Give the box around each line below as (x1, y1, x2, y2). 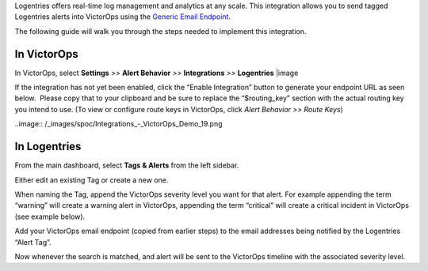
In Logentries (14, 140, 82, 153)
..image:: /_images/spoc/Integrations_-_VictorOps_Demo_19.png (14, 119, 223, 129)
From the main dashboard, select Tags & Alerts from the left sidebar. (14, 160, 239, 170)
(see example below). (14, 212, 86, 221)
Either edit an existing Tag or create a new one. (14, 175, 169, 185)
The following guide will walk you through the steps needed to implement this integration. (14, 26, 307, 36)
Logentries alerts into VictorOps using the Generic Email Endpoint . (14, 12, 231, 21)
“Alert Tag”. (14, 237, 52, 247)
